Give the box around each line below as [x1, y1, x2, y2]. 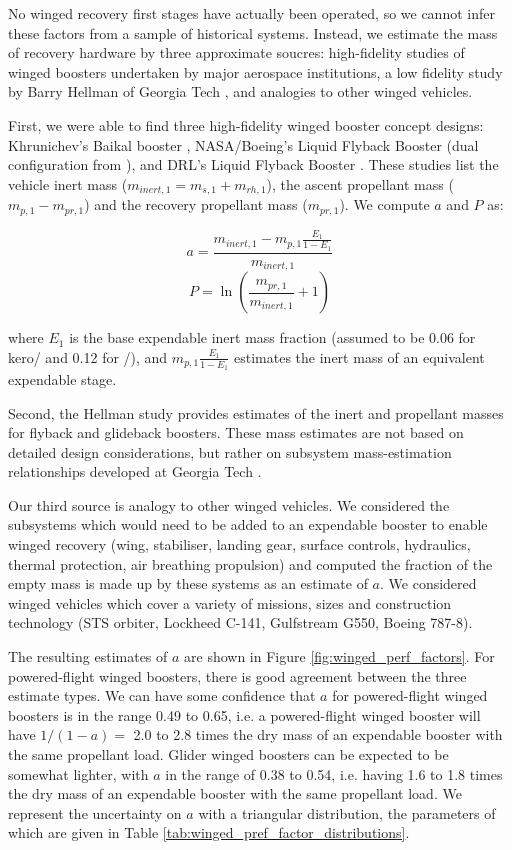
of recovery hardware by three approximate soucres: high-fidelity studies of [8, 42, 465, 63]
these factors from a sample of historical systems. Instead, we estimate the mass [8, 22, 498, 43]
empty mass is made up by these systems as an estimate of [8, 573, 368, 594]
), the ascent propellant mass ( [266, 173, 454, 194]
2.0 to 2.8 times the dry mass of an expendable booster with [133, 724, 503, 745]
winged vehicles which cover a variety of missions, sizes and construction [8, 592, 452, 613]
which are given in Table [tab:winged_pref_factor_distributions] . [8, 822, 410, 843]
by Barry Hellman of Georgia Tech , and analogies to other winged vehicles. [8, 81, 473, 102]
